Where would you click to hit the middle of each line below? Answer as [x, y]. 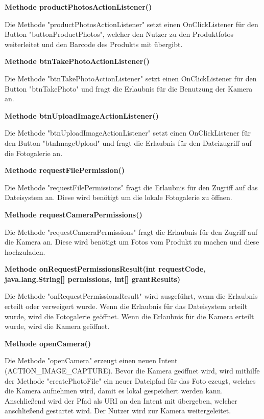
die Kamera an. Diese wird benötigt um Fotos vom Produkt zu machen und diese [132, 242]
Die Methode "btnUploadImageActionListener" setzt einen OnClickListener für [128, 133]
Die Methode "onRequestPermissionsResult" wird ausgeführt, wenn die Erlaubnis [131, 296]
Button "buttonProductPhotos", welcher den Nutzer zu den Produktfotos [119, 34]
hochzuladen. [25, 251]
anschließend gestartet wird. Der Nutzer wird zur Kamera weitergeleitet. [118, 411]
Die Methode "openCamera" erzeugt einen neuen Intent [91, 360]
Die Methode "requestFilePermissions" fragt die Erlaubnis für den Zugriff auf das [131, 187]
